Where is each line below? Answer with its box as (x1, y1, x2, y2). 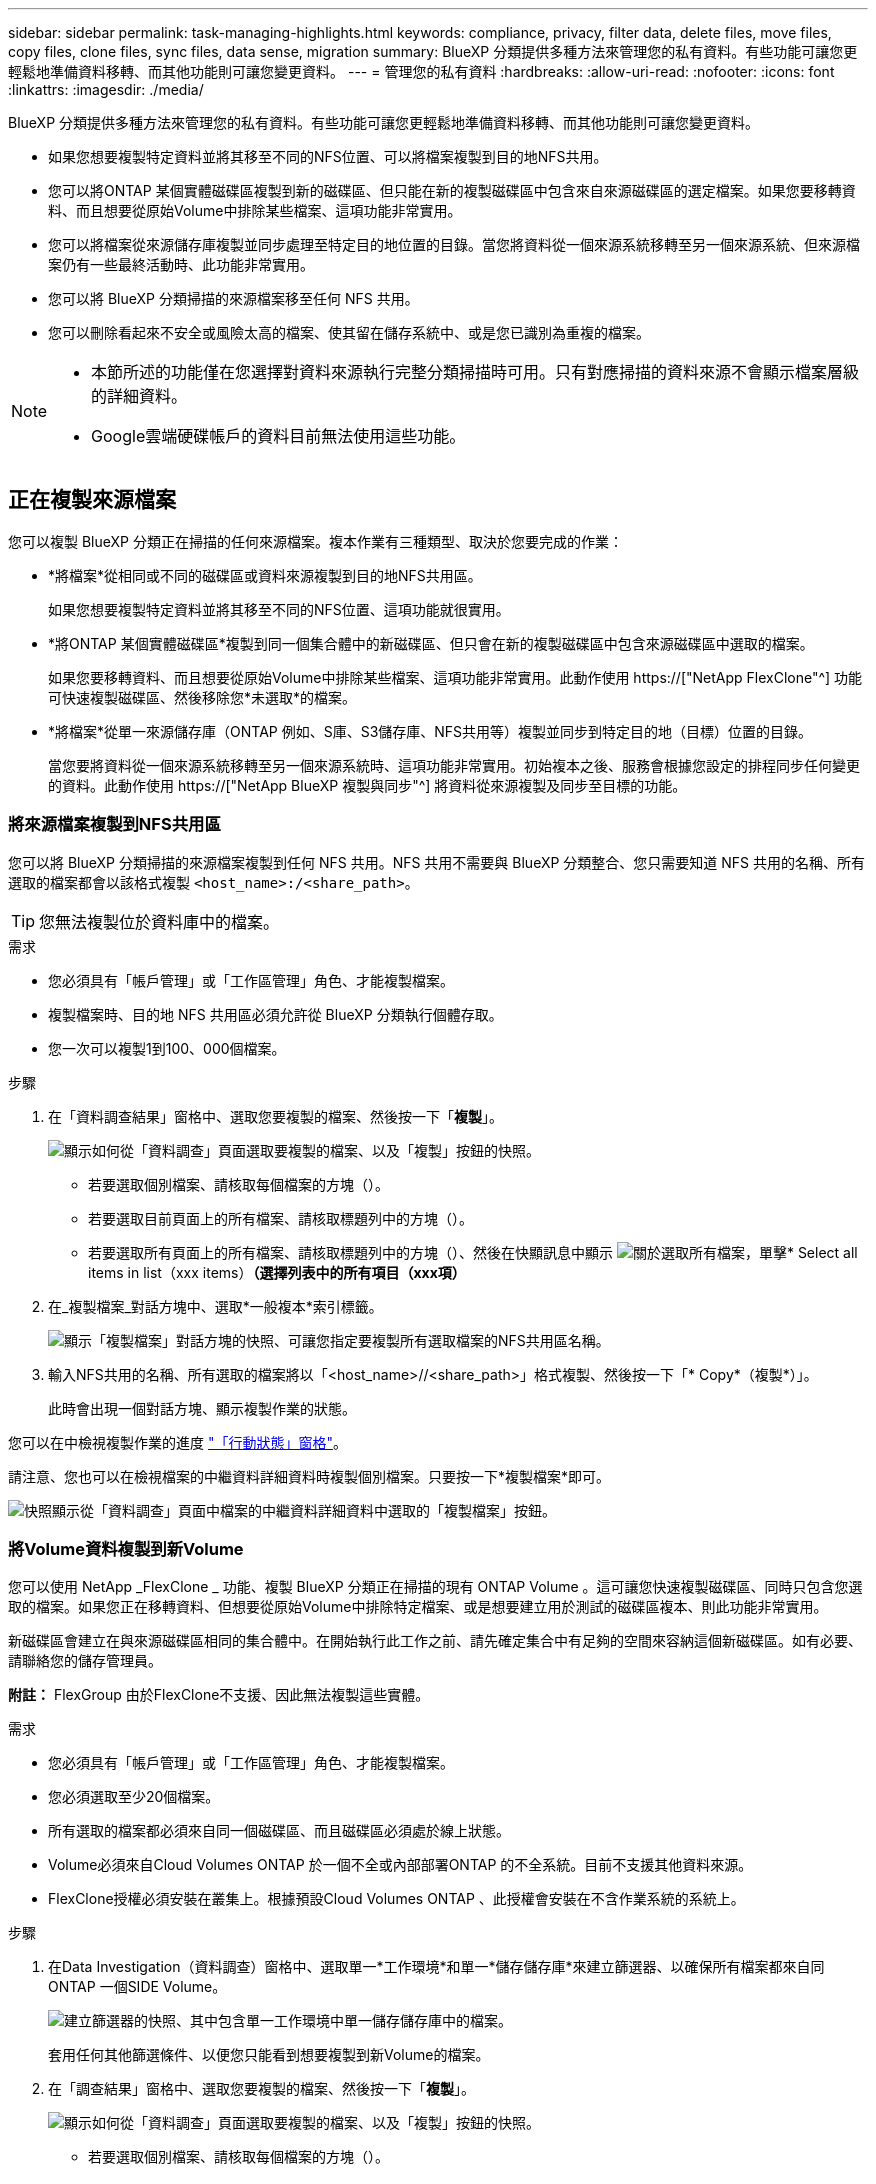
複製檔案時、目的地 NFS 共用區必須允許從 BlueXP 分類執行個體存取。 (48, 1005, 503, 1023)
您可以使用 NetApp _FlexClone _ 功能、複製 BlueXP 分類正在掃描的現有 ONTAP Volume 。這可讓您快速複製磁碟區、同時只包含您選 (8, 1578, 863, 1596)
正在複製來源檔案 (8, 487, 176, 513)
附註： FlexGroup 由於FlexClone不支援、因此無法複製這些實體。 (8, 1686, 430, 1704)
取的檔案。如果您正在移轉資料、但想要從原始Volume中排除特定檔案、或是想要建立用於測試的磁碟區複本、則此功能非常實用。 (8, 1598, 828, 1616)
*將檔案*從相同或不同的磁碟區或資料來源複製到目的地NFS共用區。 (48, 566, 482, 584)
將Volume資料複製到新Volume (8, 1538, 244, 1559)
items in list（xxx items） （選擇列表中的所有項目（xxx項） (88, 1263, 466, 1281)
